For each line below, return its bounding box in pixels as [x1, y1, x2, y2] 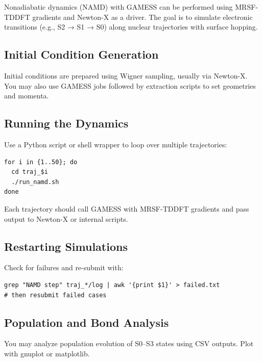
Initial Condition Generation [4, 46, 159, 62]
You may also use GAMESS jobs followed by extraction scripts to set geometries [4, 80, 256, 91]
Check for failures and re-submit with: [4, 262, 124, 273]
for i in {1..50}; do [4, 158, 78, 166]
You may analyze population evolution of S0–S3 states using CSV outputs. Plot [4, 338, 254, 349]
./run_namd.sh [11, 178, 59, 186]
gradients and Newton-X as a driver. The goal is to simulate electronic [32, 11, 253, 22]
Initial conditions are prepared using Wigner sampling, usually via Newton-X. [4, 70, 248, 81]
